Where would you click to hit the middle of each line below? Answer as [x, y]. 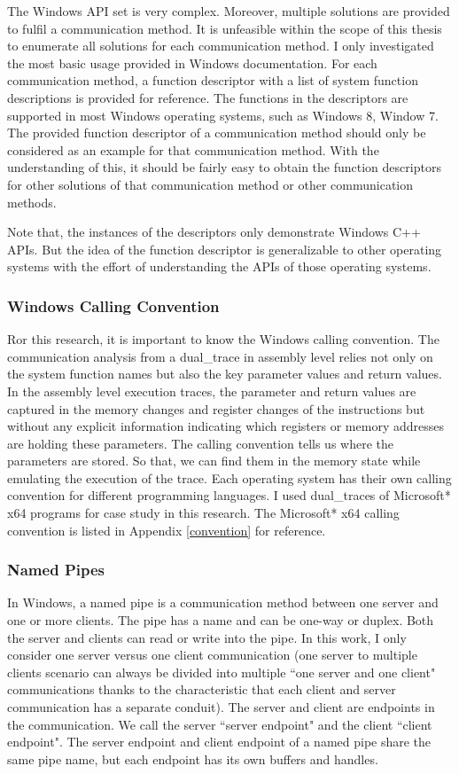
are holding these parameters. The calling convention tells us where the [200, 443]
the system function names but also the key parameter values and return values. [225, 374]
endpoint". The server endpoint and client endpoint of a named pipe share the [219, 742]
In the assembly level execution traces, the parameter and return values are [212, 391]
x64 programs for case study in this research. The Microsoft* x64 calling [203, 513]
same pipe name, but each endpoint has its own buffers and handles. [193, 758]
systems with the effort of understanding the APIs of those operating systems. [219, 266]
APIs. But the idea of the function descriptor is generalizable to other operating [225, 249]
